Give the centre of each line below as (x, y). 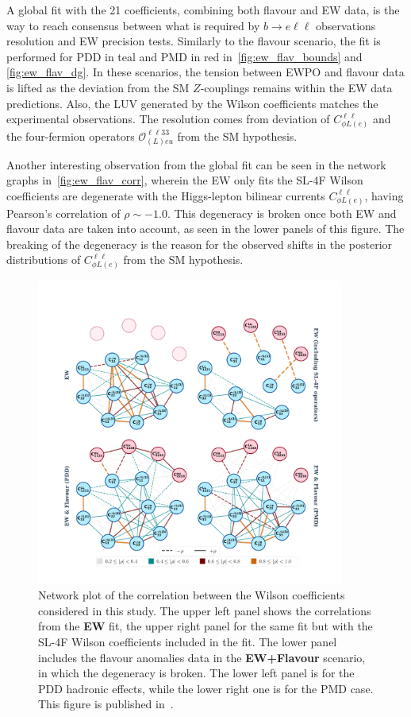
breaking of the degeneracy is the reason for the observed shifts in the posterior (200, 244)
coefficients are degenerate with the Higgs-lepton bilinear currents (166, 195)
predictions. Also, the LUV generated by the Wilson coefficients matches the (192, 103)
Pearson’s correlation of (63, 213)
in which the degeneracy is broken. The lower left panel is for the (196, 673)
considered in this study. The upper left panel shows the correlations (205, 610)
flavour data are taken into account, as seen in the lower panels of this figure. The (205, 229)
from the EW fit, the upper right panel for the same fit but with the (205, 626)
